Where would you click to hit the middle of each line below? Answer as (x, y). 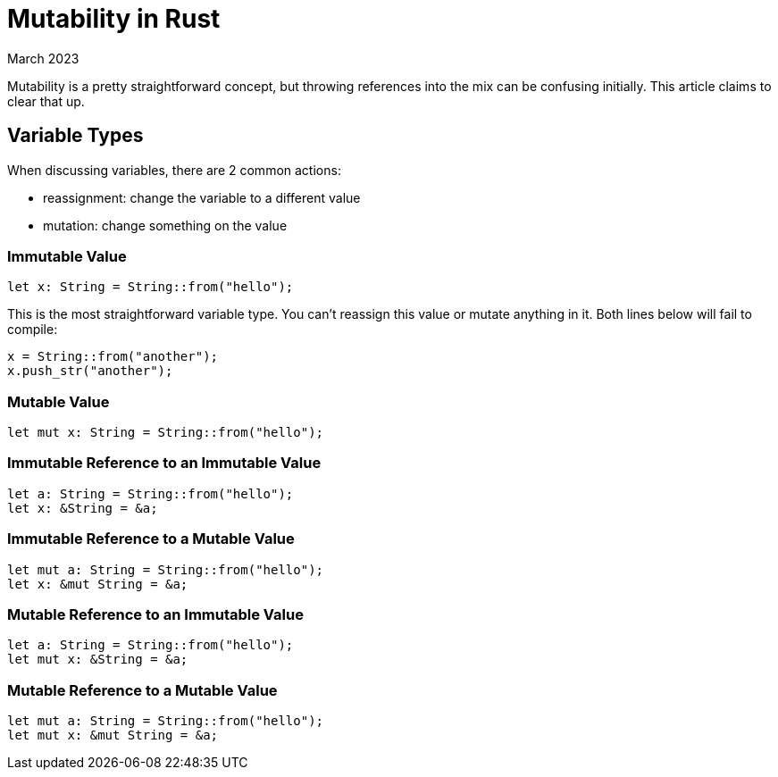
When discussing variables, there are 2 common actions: (174, 170)
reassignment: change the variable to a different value (202, 197)
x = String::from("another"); (113, 357)
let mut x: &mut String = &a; (113, 735)
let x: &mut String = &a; (98, 584)
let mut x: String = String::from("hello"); (166, 433)
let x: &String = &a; (83, 508)
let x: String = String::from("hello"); (151, 287)
